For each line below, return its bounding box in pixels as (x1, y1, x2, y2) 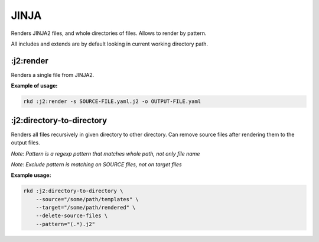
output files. (11, 139, 41, 146)
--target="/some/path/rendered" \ (35, 204, 136, 211)
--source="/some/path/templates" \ (35, 196, 139, 202)
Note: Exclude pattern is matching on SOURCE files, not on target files (11, 160, 183, 168)
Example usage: (11, 172, 51, 179)
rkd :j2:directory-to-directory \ (23, 188, 123, 195)
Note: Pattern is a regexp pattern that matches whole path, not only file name (11, 150, 200, 157)
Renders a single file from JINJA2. (11, 71, 95, 78)
